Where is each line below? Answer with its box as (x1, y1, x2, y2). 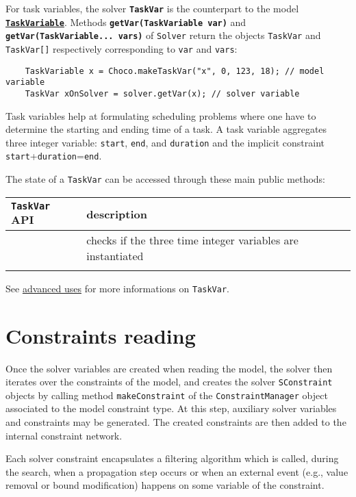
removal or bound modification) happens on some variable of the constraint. (5, 478, 325, 492)
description (86, 205, 147, 222)
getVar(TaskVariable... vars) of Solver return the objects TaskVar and (5, 28, 321, 42)
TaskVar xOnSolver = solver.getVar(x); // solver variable (25, 88, 300, 99)
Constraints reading (5, 321, 196, 349)
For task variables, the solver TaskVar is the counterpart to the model (5, 1, 299, 15)
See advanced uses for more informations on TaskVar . (5, 281, 229, 295)
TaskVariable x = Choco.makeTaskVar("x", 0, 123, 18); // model (25, 66, 325, 76)
